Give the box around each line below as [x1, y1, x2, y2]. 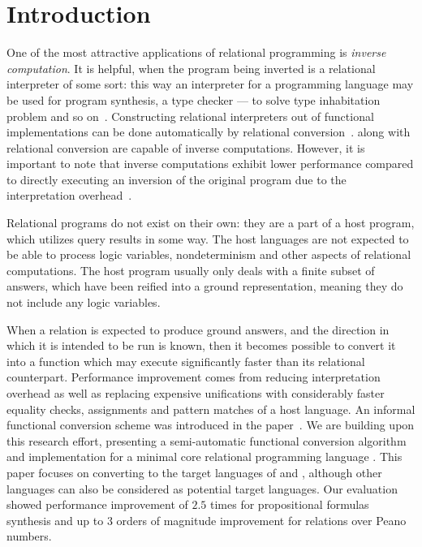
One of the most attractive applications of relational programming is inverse [6, 44, 386, 61]
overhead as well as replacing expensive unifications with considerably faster [6, 385, 385, 401]
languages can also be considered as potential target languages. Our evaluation [6, 480, 398, 497]
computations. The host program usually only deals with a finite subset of [6, 261, 375, 278]
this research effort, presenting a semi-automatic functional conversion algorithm [6, 432, 407, 449]
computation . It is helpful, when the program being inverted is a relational [6, 59, 376, 76]
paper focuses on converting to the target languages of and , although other [6, 463, 382, 480]
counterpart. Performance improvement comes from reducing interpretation [6, 368, 381, 385]
